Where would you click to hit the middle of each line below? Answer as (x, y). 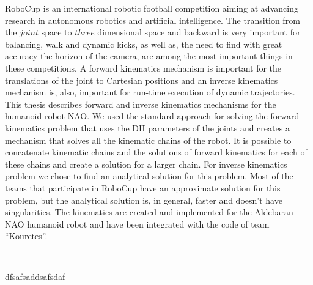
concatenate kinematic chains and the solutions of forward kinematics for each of (156, 152)
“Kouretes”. (26, 236)
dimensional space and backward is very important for (199, 32)
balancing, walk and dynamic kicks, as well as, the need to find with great (144, 44)
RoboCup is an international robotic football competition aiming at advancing (152, 8)
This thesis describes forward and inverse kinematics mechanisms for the (141, 104)
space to (57, 32)
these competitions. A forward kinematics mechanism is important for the (143, 68)
